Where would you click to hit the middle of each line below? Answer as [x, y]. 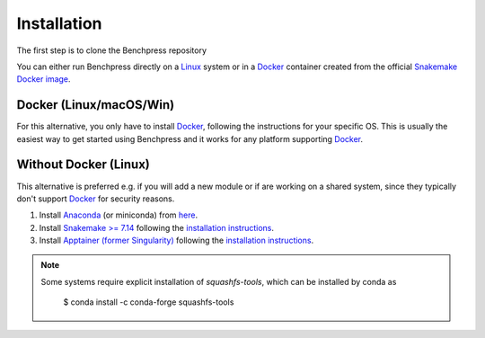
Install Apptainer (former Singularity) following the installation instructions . [176, 240]
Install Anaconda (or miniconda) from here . [118, 215]
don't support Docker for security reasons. [96, 199]
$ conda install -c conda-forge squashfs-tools [149, 302]
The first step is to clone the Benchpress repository [111, 50]
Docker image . [44, 79]
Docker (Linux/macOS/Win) [96, 105]
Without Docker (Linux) [83, 165]
